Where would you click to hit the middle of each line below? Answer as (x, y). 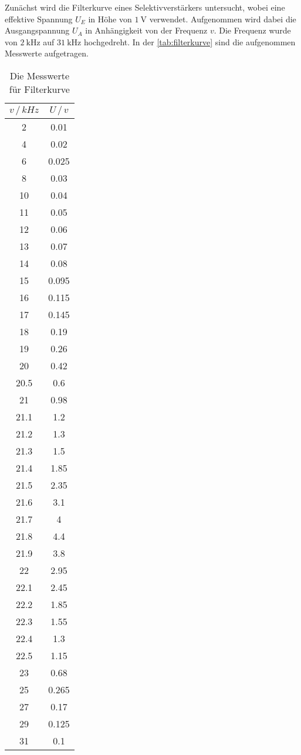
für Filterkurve (39, 89)
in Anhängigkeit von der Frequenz (146, 30)
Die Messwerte (39, 75)
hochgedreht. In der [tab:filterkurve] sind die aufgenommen (190, 41)
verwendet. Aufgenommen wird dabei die (223, 19)
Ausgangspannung (37, 30)
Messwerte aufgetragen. (47, 53)
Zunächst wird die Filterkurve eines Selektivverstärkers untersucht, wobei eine (145, 7)
